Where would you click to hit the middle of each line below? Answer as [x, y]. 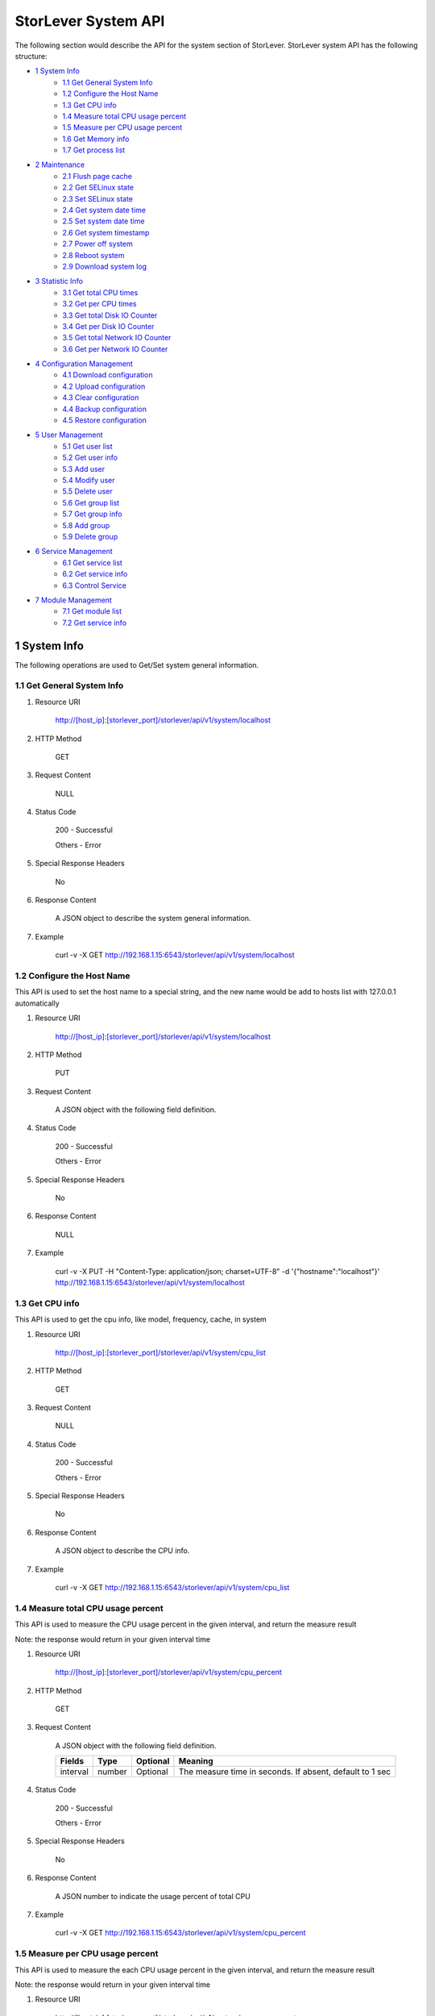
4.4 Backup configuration [104, 409]
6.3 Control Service [94, 585]
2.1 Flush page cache [97, 176]
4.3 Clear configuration [101, 398]
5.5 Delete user [87, 491]
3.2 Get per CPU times [99, 304]
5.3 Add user [84, 469]
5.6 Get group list [91, 502]
